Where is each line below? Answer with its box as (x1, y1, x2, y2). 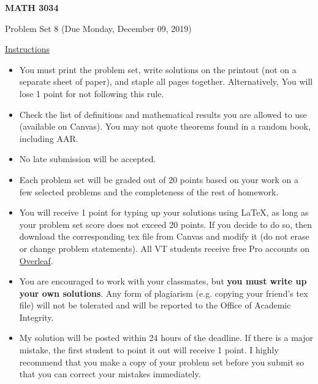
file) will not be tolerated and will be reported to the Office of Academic (19, 299, 291, 312)
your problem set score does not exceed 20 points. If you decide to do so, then (19, 217, 312, 230)
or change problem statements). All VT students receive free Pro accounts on (19, 241, 310, 254)
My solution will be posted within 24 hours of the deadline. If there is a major (19, 331, 313, 344)
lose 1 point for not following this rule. (19, 87, 164, 100)
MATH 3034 (5, 1, 59, 14)
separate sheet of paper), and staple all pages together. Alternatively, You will (19, 75, 313, 88)
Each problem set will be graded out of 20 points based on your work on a (19, 173, 298, 186)
